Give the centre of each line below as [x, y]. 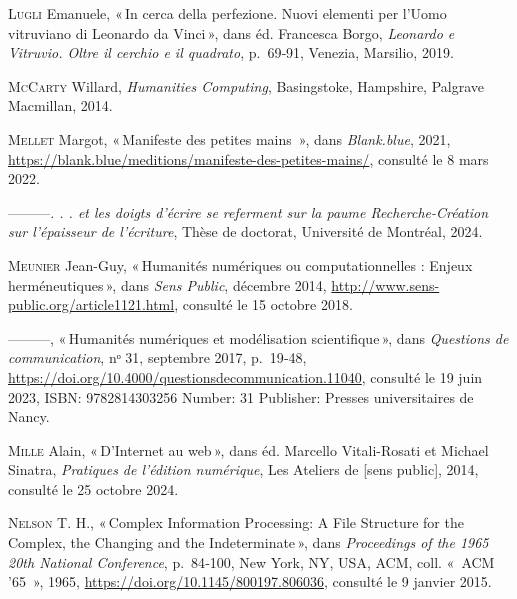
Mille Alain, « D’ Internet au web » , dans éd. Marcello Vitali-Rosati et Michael [248, 449]
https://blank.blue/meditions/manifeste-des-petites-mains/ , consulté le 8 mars [248, 158]
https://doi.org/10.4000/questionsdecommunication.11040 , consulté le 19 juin [245, 376]
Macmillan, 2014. [60, 105]
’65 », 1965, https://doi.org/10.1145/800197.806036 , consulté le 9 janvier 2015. [250, 581]
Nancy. [29, 416]
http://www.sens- [385, 284]
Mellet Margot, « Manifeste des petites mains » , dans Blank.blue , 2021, [229, 138]
